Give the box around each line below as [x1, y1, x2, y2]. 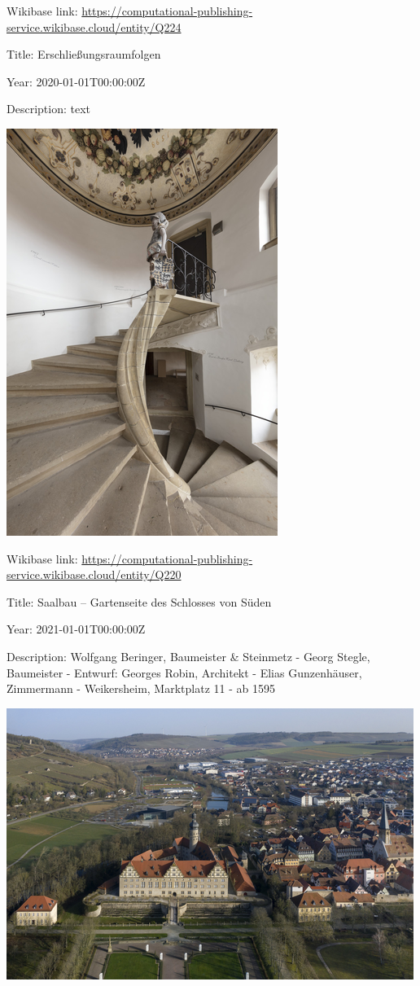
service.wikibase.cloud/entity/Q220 [7, 566, 182, 583]
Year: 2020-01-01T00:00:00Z [7, 72, 146, 90]
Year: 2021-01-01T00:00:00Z [7, 620, 146, 638]
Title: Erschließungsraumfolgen [7, 46, 161, 63]
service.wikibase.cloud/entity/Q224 [7, 18, 182, 35]
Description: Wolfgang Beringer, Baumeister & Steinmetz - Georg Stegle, [7, 647, 370, 664]
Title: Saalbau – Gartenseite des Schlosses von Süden [7, 593, 272, 610]
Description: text [7, 100, 90, 117]
